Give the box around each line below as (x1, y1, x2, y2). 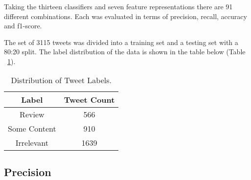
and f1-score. (4, 21, 42, 31)
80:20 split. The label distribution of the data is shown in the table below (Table (4, 46, 246, 57)
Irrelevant (15, 136, 48, 148)
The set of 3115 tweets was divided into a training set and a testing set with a (4, 37, 238, 47)
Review (20, 108, 45, 120)
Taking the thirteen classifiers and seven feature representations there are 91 (4, 1, 233, 11)
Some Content (8, 122, 56, 134)
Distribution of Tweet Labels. (11, 74, 112, 86)
